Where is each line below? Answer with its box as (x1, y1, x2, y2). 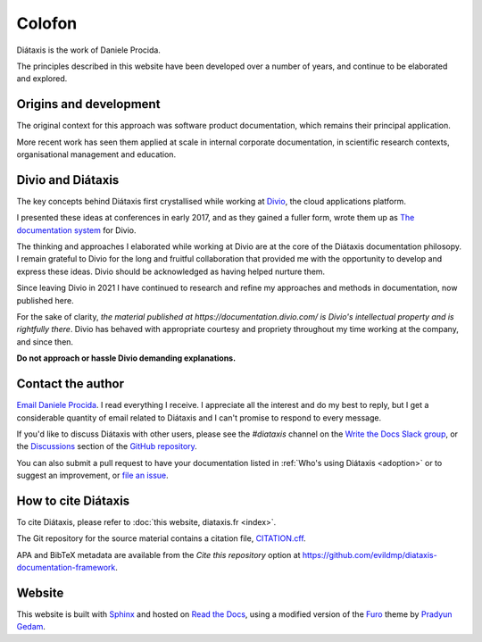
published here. (16, 295, 75, 305)
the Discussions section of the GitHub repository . (16, 441, 198, 452)
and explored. (16, 73, 68, 84)
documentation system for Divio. (16, 224, 137, 236)
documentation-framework (16, 563, 116, 573)
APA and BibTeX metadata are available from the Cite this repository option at (16, 549, 301, 560)
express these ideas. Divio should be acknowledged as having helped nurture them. (16, 266, 326, 277)
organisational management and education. (16, 149, 177, 160)
